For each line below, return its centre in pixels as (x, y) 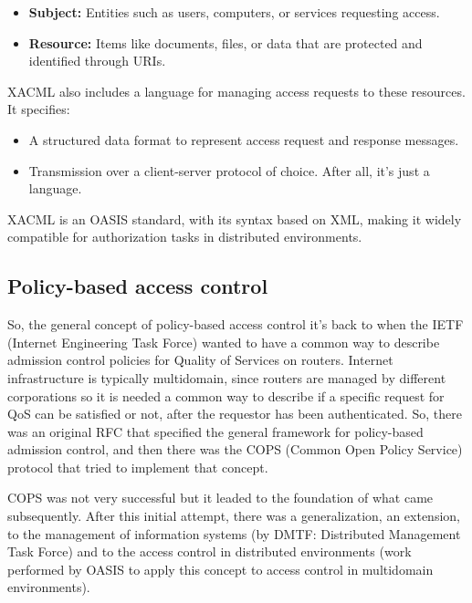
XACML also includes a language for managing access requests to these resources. (236, 91)
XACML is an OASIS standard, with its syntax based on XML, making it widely (235, 218)
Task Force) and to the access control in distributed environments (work (210, 551)
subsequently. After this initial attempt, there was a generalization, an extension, (234, 516)
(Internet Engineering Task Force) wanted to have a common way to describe (224, 342)
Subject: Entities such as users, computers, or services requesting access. (234, 12)
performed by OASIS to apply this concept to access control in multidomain (220, 569)
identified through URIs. (97, 61)
